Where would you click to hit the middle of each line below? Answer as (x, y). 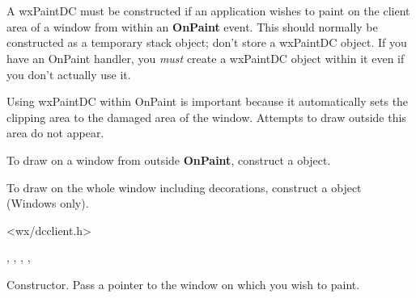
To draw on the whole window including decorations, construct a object (184, 187)
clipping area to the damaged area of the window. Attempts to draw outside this (206, 117)
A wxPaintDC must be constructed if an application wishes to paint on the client (208, 11)
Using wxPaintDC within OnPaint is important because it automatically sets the (208, 101)
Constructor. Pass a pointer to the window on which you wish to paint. (183, 284)
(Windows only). (48, 203)
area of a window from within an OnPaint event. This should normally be (192, 26)
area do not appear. (55, 133)
